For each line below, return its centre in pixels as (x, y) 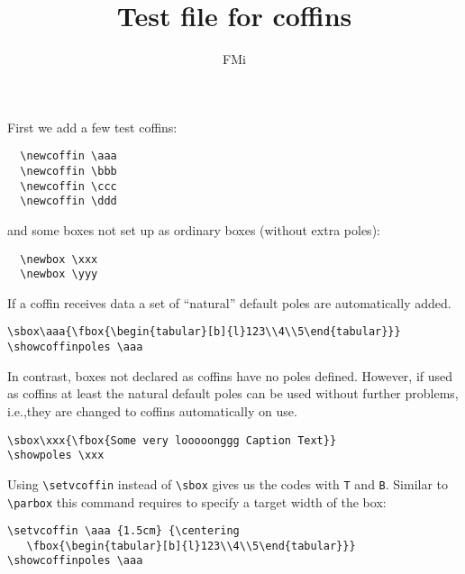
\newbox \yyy (59, 274)
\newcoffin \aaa (68, 156)
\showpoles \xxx (56, 456)
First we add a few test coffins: (92, 127)
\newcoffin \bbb (68, 171)
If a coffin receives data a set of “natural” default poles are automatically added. (229, 302)
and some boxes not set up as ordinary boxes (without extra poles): (194, 229)
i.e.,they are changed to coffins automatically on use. (152, 410)
